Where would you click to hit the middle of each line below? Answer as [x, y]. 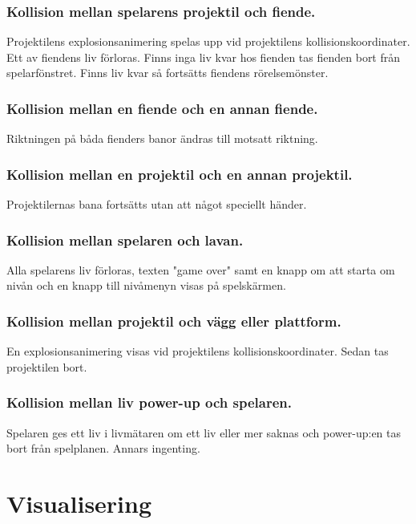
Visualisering [79, 504]
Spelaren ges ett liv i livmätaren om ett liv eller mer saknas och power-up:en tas [204, 432]
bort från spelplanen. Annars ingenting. [103, 448]
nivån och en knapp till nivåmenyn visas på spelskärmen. [146, 285]
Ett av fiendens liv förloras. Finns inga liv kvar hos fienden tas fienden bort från [204, 57]
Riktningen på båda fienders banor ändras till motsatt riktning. [162, 138]
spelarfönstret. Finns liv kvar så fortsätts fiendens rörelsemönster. [168, 73]
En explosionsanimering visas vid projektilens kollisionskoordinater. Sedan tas [198, 351]
